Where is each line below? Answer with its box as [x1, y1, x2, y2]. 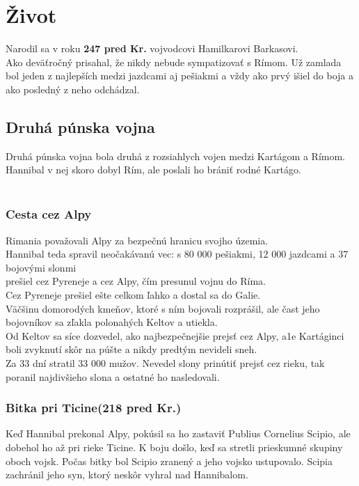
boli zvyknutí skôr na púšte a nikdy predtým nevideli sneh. [6, 342, 257, 356]
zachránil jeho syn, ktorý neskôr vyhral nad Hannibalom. [6, 467, 248, 482]
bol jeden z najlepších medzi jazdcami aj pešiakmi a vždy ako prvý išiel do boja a [6, 68, 353, 83]
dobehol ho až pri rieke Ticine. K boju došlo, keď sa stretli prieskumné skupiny [6, 440, 343, 455]
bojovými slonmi [6, 260, 77, 274]
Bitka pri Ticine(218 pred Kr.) [6, 399, 182, 416]
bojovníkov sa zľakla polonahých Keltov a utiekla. [6, 315, 218, 329]
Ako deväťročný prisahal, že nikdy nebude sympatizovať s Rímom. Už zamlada [6, 54, 342, 69]
